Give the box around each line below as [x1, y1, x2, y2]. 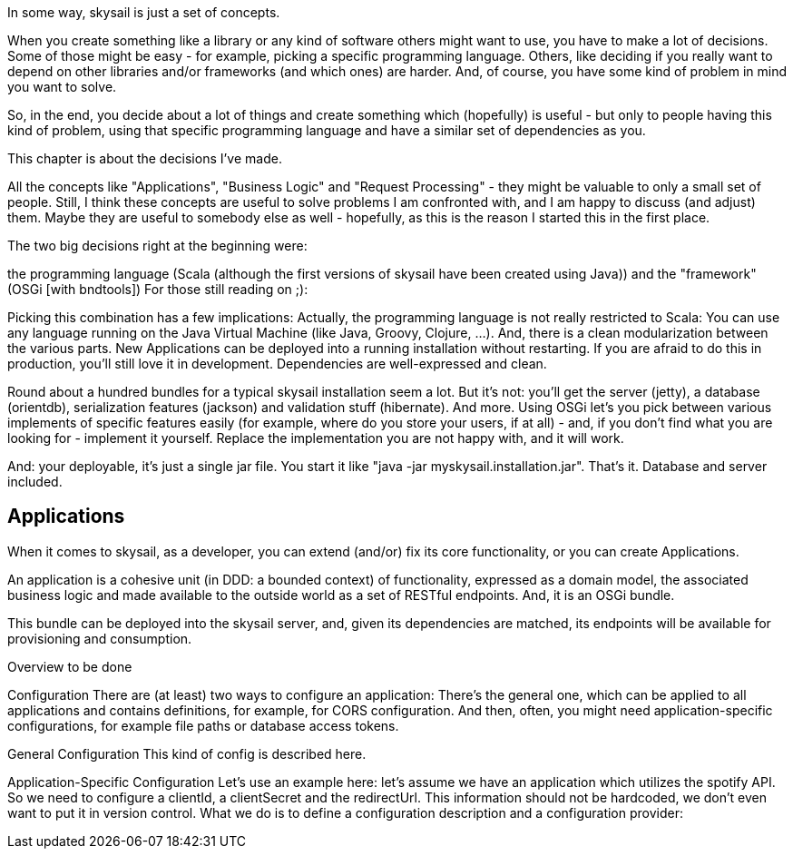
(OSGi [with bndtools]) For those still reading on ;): [7, 281, 308, 297]
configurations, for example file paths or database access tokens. [7, 717, 399, 733]
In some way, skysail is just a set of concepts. [7, 5, 280, 20]
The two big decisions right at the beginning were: [7, 238, 308, 253]
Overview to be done [7, 658, 132, 674]
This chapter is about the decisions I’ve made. [7, 151, 282, 166]
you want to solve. [7, 79, 117, 94]
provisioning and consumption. [7, 630, 192, 646]
